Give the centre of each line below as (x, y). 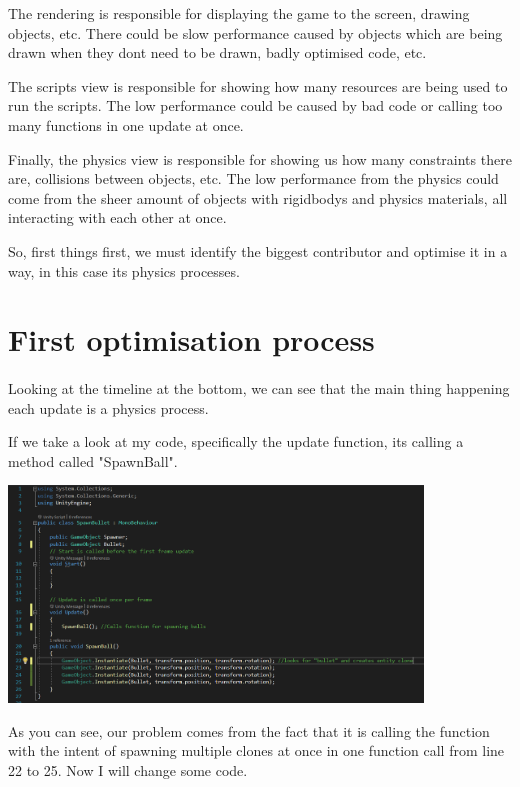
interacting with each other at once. (117, 217)
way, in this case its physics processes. (124, 270)
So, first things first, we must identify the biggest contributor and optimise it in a (258, 250)
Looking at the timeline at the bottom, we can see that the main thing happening (259, 388)
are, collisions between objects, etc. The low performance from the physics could (253, 178)
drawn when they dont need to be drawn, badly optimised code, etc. (217, 52)
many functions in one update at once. (126, 124)
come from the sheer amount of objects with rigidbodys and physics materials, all (258, 197)
